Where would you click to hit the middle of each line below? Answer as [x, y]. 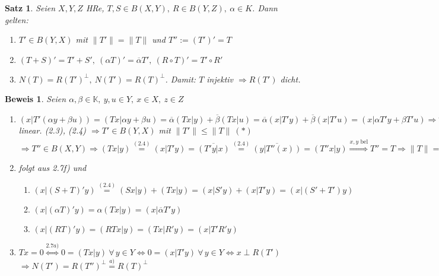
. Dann [265, 8]
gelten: [17, 19]
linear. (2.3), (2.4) [53, 130]
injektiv [220, 79]
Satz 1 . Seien [30, 8]
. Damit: [181, 79]
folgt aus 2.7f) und [53, 167]
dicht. [290, 79]
